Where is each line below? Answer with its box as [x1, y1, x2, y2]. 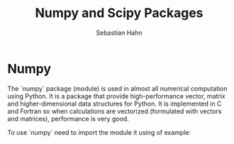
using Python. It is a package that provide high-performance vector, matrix [7, 92, 225, 100]
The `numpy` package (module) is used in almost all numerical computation [7, 84, 228, 93]
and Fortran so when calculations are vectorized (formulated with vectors [7, 106, 222, 115]
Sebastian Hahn [96, 28, 143, 37]
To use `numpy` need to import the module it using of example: [7, 128, 191, 136]
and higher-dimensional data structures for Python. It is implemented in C [7, 99, 222, 108]
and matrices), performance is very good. [7, 114, 129, 123]
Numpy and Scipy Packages [35, 5, 204, 21]
